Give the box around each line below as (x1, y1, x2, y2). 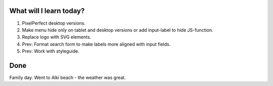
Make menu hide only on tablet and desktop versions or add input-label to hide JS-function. (22, 27, 213, 33)
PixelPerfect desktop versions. (22, 20, 86, 26)
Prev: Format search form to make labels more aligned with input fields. (22, 41, 171, 47)
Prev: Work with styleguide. (22, 48, 79, 54)
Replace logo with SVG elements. (22, 34, 92, 40)
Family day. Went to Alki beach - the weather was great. (9, 74, 126, 80)
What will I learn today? (9, 7, 85, 15)
